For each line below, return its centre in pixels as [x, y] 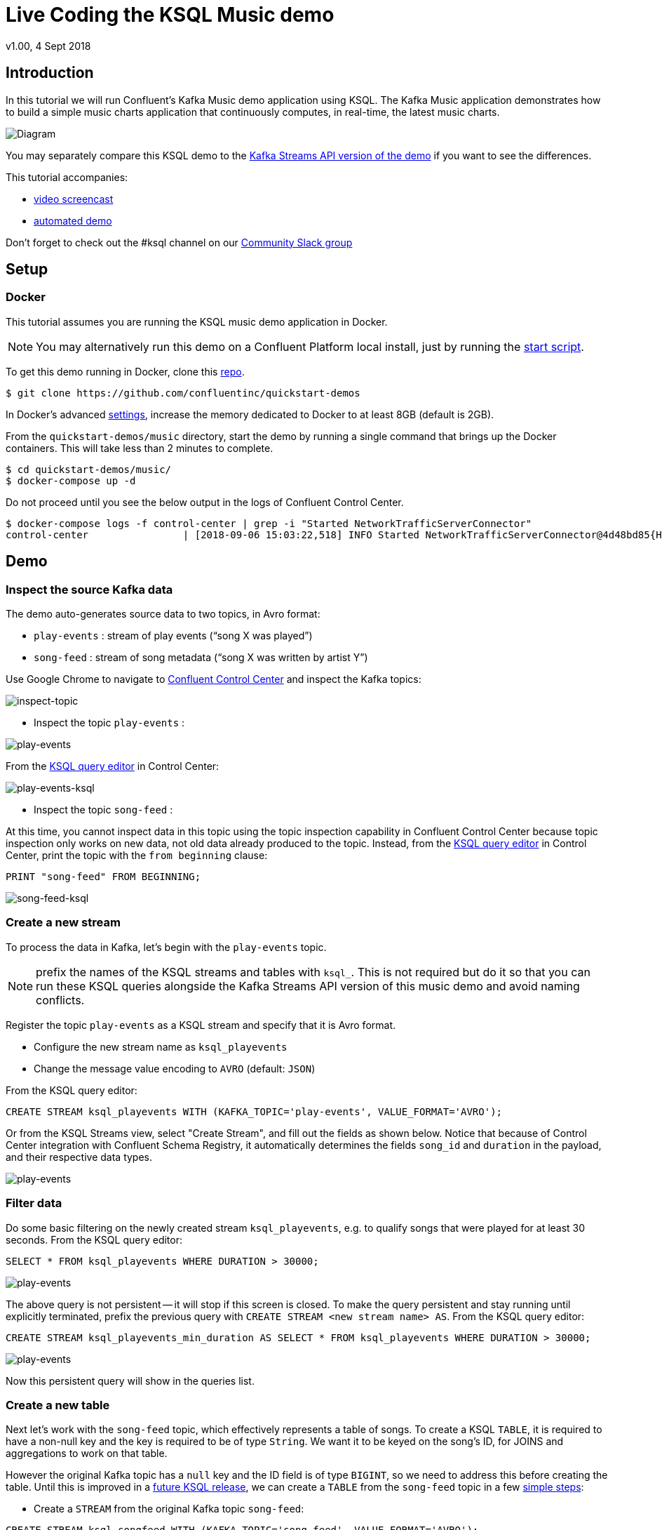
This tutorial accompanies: [67, 177]
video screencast [74, 199]
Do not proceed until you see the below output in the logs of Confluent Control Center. [205, 502]
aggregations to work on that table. [87, 1453]
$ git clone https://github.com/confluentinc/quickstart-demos [183, 393]
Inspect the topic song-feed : [103, 810]
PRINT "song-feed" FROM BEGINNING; [103, 877]
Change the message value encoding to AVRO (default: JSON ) [175, 1068]
